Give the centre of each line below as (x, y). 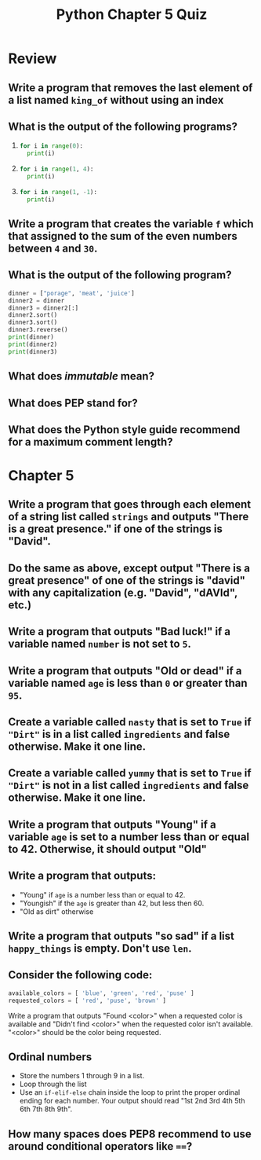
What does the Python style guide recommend (124, 429)
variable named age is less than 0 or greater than (128, 683)
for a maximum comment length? (91, 442)
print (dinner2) (33, 344)
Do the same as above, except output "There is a (129, 568)
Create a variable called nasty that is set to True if (130, 722)
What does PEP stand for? (73, 403)
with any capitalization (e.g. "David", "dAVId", (123, 592)
